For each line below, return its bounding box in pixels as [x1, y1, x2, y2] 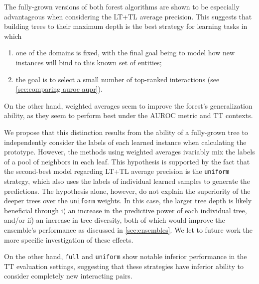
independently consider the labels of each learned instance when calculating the [4, 137, 247, 147]
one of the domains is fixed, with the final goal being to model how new [15, 47, 235, 58]
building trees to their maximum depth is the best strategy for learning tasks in [4, 21, 248, 31]
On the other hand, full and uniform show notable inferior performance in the [4, 251, 247, 262]
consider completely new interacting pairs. [4, 271, 132, 281]
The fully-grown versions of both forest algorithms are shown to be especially [4, 1, 240, 11]
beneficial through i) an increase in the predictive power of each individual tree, [4, 205, 247, 215]
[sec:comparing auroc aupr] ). [15, 84, 103, 94]
